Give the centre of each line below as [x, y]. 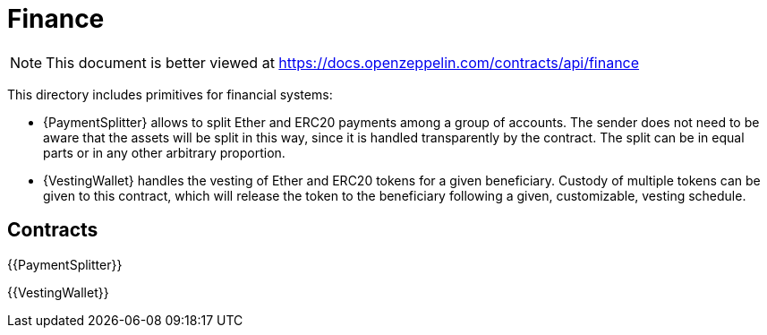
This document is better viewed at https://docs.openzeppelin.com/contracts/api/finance [343, 62]
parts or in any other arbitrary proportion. [164, 152]
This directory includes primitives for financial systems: [170, 94]
